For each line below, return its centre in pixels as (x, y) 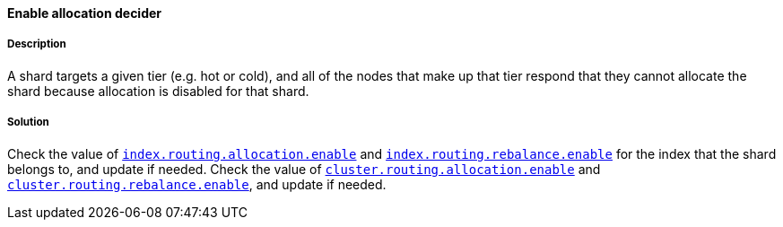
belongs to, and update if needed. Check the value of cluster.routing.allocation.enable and (304, 169)
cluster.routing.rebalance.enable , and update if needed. (197, 184)
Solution (28, 122)
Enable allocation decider (85, 13)
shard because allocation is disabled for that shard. (158, 91)
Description (37, 44)
